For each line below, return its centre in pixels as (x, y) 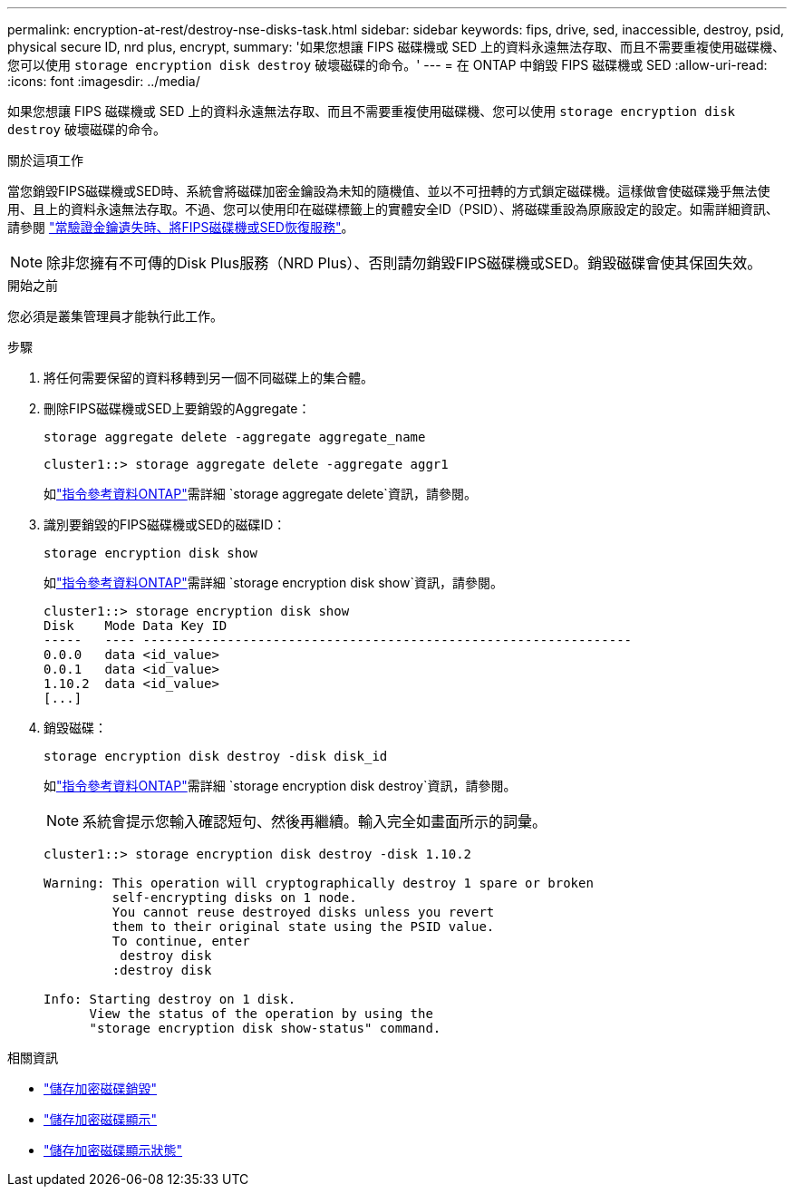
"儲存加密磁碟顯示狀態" (113, 1150)
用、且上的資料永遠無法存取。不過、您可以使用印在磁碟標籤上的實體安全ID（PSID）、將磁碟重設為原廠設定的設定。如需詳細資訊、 (393, 209)
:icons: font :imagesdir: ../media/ (104, 81)
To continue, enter (181, 941)
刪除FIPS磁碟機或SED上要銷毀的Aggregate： (177, 408)
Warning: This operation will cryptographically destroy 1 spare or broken (319, 883)
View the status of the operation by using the (261, 1014)
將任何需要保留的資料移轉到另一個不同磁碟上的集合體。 (208, 378)
